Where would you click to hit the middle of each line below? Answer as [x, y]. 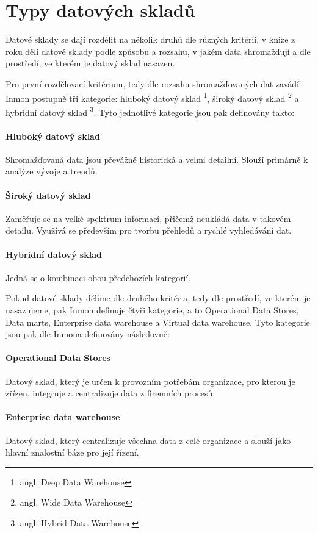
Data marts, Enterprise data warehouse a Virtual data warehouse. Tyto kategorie [158, 322]
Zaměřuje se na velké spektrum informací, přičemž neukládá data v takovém [148, 218]
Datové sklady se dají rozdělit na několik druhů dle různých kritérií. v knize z [150, 39]
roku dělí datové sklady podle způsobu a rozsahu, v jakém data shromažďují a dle [158, 51]
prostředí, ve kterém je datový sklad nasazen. [90, 63]
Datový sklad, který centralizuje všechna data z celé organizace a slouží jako [148, 440]
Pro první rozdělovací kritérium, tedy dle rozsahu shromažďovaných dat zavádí [152, 83]
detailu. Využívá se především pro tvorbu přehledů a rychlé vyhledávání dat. [149, 230]
